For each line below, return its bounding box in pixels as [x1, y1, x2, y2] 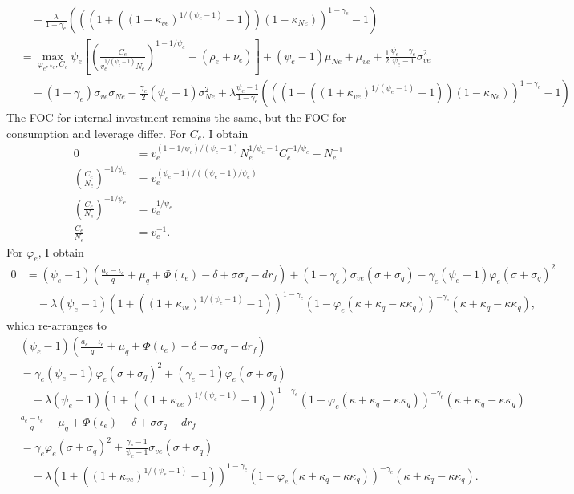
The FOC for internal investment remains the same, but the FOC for [6, 109, 346, 126]
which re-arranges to [6, 317, 107, 334]
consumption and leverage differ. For [6, 124, 187, 141]
